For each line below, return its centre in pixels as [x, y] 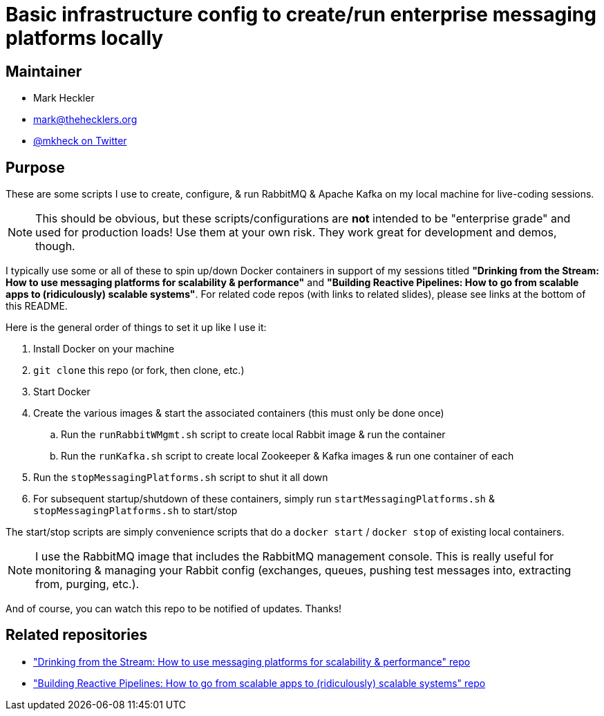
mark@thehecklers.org [85, 120]
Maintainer [44, 71]
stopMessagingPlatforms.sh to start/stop [135, 511]
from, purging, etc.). [87, 584]
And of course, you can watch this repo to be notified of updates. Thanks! [174, 609]
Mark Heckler [64, 98]
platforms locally [85, 38]
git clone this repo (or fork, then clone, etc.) [139, 370]
